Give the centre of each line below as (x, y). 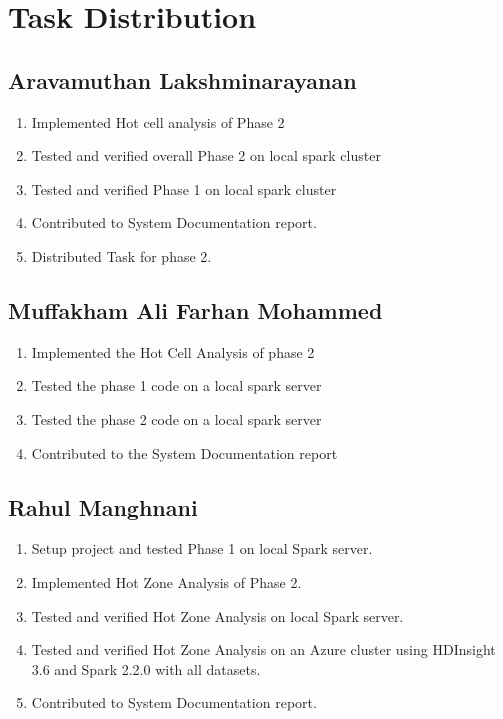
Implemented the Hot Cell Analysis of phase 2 (173, 351)
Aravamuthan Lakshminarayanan (182, 79)
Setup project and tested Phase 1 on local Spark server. (202, 548)
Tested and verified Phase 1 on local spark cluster (184, 188)
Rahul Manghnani (103, 506)
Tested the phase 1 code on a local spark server (176, 385)
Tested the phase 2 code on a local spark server (176, 418)
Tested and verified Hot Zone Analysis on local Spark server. (217, 615)
